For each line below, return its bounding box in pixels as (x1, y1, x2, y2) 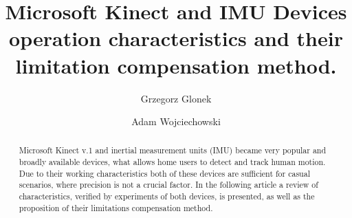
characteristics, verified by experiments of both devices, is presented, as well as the (19, 190, 315, 202)
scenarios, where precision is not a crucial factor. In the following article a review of (19, 179, 318, 190)
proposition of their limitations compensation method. (19, 201, 213, 213)
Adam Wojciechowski (131, 114, 221, 129)
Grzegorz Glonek (140, 91, 212, 105)
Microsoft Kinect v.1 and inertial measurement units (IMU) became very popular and (19, 144, 327, 156)
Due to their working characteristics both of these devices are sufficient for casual (19, 167, 310, 179)
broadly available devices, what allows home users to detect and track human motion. (19, 156, 326, 168)
